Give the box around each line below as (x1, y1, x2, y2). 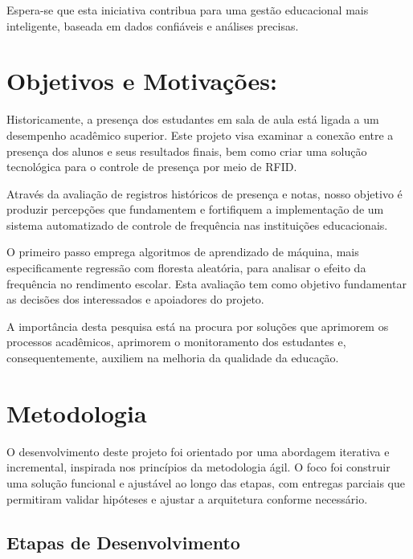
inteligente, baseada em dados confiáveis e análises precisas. (6, 17, 299, 34)
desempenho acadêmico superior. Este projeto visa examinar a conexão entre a (6, 126, 394, 143)
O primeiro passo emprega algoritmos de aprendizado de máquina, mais (6, 243, 359, 260)
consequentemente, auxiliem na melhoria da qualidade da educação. (6, 349, 339, 366)
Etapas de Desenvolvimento (6, 529, 240, 554)
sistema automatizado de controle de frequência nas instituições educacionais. (6, 216, 388, 233)
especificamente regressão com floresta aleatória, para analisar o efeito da (6, 259, 366, 276)
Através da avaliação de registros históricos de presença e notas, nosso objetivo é (6, 185, 403, 202)
